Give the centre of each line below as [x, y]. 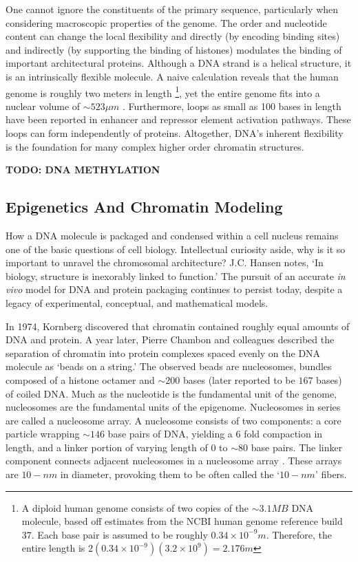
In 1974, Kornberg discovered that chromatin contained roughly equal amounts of [178, 326]
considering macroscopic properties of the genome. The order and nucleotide [166, 22]
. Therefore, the [299, 534]
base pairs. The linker [297, 447]
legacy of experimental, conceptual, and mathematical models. [137, 302]
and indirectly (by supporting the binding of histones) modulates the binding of [174, 49]
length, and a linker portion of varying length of [107, 447]
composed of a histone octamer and [80, 379]
